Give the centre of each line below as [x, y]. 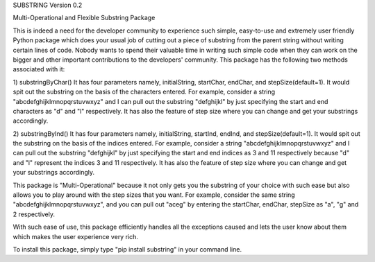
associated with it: [39, 69]
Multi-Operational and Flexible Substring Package [84, 18]
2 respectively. [34, 214]
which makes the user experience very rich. [76, 236]
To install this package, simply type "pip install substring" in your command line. [127, 249]
